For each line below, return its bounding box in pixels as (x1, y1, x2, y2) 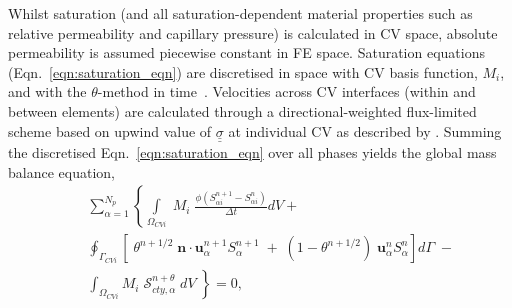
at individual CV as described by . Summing (228, 120, 502, 141)
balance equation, (8, 161, 115, 182)
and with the (8, 81, 87, 102)
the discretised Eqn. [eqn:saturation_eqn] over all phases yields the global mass (8, 142, 497, 162)
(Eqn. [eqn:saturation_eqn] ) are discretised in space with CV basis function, (8, 61, 478, 82)
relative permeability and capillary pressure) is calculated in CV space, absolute (8, 22, 498, 43)
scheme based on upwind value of (8, 120, 212, 141)
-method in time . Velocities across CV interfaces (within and (97, 81, 476, 102)
